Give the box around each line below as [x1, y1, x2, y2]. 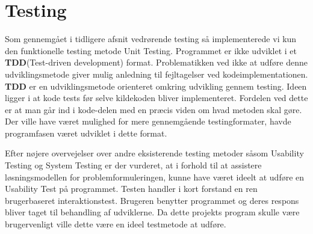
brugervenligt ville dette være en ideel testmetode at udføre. [5, 218, 226, 230]
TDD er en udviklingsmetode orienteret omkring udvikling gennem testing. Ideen [5, 79, 307, 92]
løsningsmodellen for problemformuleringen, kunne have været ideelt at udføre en [5, 170, 305, 183]
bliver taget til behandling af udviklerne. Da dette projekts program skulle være [5, 206, 300, 218]
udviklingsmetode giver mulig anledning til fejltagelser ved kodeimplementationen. [5, 67, 308, 80]
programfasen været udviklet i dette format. [5, 126, 167, 139]
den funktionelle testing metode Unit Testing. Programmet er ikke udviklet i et [5, 44, 297, 57]
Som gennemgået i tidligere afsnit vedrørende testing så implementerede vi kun [5, 32, 297, 45]
